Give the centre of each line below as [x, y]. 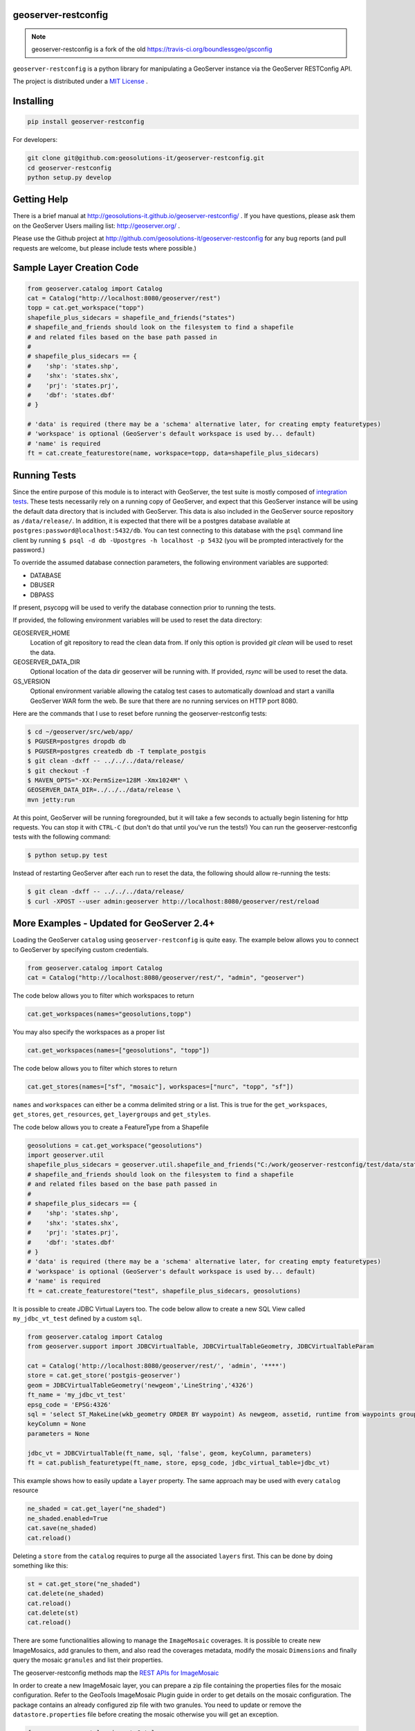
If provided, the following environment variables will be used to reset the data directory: [137, 620]
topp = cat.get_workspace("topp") [86, 308]
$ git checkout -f [58, 771]
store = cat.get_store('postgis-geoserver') [104, 1375]
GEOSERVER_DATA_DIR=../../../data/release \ [104, 790]
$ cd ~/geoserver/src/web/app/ [81, 732]
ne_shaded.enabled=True [68, 1518]
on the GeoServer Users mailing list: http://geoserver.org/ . [96, 226]
